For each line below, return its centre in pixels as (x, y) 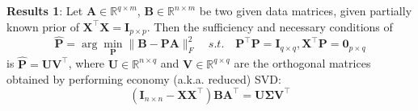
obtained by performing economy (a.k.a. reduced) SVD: (144, 79)
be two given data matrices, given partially (306, 10)
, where (87, 63)
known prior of (43, 26)
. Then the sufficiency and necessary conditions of (270, 26)
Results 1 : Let (45, 10)
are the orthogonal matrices (302, 63)
